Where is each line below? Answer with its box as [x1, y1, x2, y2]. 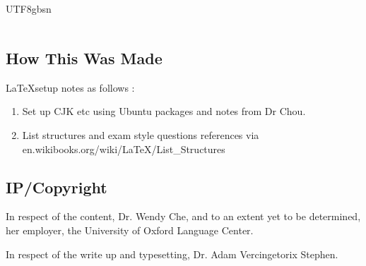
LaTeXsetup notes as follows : [6, 80, 135, 95]
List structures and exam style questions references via [22, 127, 259, 142]
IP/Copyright [6, 176, 107, 198]
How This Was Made [6, 47, 163, 68]
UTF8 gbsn [6, 1, 52, 16]
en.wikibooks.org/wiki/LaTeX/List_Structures [22, 141, 225, 156]
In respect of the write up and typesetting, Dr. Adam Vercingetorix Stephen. [6, 246, 338, 261]
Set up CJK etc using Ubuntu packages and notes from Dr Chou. [22, 104, 306, 119]
